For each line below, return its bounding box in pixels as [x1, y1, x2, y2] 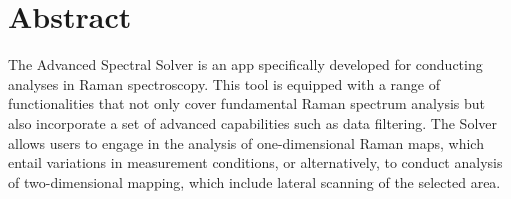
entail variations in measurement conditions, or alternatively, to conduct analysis [8, 152, 503, 173]
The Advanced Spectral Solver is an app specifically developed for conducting [8, 54, 483, 75]
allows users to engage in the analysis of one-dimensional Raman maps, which [8, 132, 484, 153]
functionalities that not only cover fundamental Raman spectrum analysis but [8, 93, 486, 114]
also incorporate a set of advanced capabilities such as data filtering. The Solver [8, 112, 497, 133]
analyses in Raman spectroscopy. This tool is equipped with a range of [8, 73, 441, 94]
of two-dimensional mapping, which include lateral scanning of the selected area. [8, 171, 501, 192]
